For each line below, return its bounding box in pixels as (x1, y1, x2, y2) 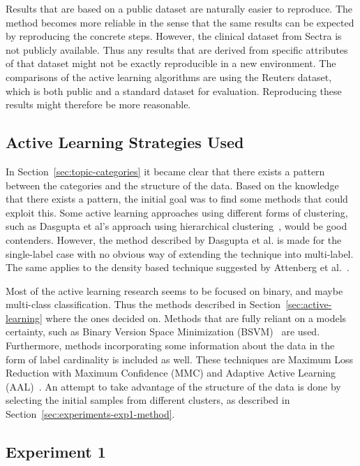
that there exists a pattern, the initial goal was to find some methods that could (6, 191, 348, 206)
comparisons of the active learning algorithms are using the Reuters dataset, (6, 69, 332, 84)
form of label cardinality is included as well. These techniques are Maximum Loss (6, 351, 354, 366)
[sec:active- (285, 297, 332, 312)
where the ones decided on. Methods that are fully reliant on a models (45, 310, 347, 325)
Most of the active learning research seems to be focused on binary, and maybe (6, 283, 343, 298)
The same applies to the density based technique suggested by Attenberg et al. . (6, 260, 350, 275)
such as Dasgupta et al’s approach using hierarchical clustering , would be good (6, 219, 347, 233)
